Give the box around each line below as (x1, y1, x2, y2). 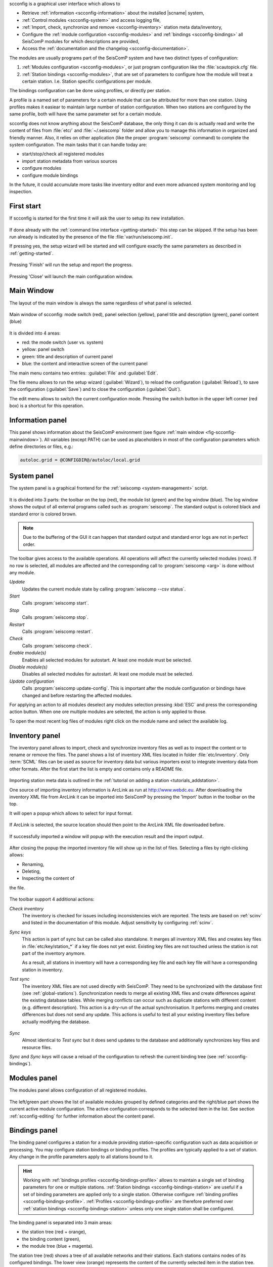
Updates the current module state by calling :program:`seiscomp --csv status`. (22, 586, 186, 592)
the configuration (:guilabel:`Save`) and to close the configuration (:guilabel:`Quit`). (9, 386, 181, 392)
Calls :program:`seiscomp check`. (22, 643, 92, 649)
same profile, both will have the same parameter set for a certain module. (9, 111, 162, 117)
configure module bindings (22, 172, 78, 178)
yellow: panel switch (22, 346, 65, 352)
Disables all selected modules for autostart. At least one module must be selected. (22, 671, 194, 677)
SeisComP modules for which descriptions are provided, (22, 38, 140, 44)
